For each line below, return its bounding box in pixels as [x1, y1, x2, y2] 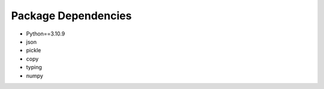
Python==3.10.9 [26, 30, 65, 37]
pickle [26, 47, 41, 54]
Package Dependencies [11, 9, 132, 22]
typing [26, 64, 42, 71]
